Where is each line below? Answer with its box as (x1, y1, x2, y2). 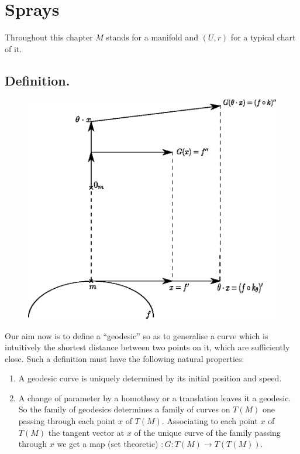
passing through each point (18, 415, 116, 427)
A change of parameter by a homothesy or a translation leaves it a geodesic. (18, 391, 291, 404)
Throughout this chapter (5, 31, 93, 43)
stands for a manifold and (106, 31, 198, 43)
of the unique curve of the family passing (134, 426, 281, 438)
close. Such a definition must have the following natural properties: (5, 352, 244, 364)
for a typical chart (230, 31, 296, 43)
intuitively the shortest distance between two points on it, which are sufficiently (5, 341, 290, 353)
